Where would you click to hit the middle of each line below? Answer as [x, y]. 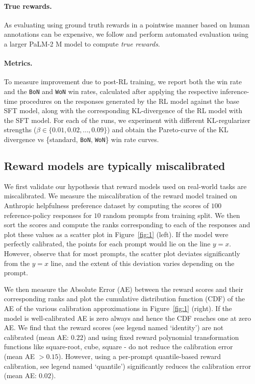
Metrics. [18, 63]
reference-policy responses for [48, 215]
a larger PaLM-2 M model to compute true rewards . [82, 43]
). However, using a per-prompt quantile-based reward [140, 356]
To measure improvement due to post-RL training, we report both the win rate [123, 82]
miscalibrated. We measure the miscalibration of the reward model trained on [121, 196]
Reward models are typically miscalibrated [115, 166]
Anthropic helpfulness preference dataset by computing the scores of [106, 205]
